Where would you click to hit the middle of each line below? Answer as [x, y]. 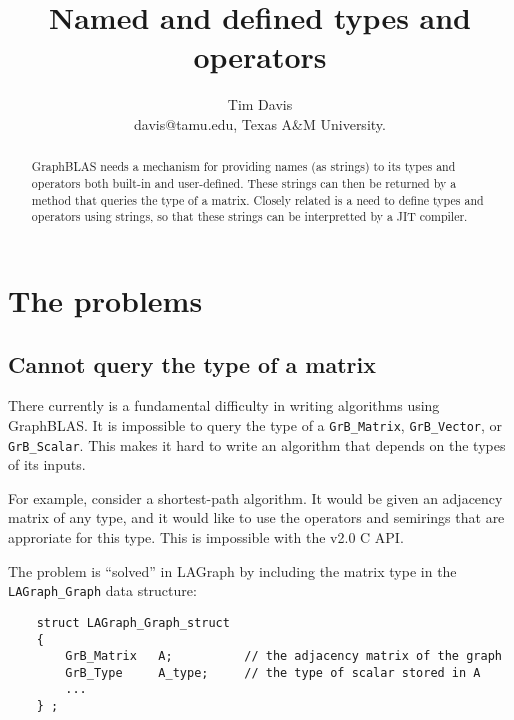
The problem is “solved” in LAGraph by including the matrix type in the [232, 570]
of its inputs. [47, 464]
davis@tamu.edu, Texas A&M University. [260, 123]
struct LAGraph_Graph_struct [133, 622]
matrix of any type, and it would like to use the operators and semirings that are [256, 517]
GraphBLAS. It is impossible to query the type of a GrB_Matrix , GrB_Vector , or [255, 424]
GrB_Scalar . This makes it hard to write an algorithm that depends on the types [257, 444]
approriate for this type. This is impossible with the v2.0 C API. [206, 537]
